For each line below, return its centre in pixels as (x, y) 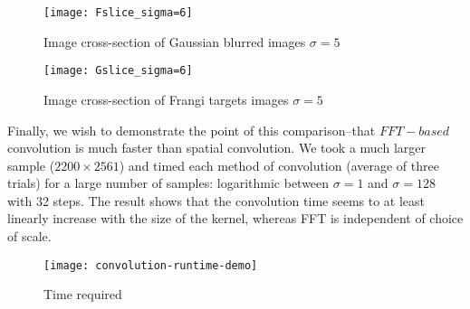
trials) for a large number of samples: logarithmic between (168, 183)
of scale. (29, 236)
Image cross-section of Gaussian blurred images (175, 41)
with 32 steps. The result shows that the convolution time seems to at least (216, 200)
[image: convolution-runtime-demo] (151, 265)
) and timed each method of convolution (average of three (279, 165)
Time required (83, 294)
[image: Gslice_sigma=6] (118, 71)
